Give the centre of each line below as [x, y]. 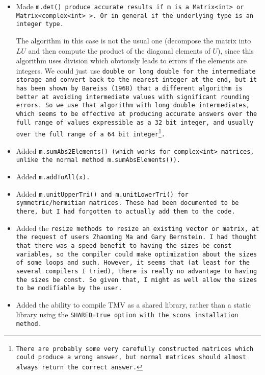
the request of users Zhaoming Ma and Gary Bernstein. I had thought [137, 237]
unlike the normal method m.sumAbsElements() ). [98, 160]
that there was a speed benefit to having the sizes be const [124, 245]
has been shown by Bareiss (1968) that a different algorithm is [129, 89]
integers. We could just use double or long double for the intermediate [136, 70]
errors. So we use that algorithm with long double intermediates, [133, 106]
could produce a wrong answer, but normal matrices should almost [131, 357]
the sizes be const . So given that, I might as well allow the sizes [137, 280]
